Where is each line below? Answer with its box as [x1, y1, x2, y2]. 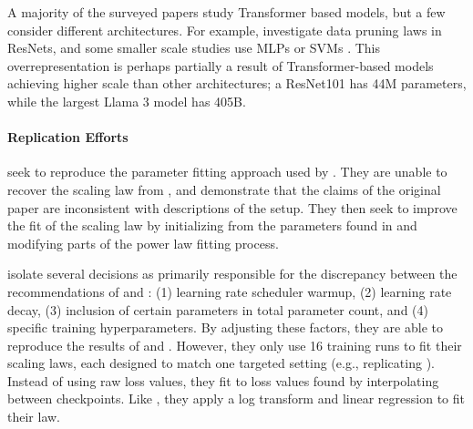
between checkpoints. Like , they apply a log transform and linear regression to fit [7, 389, 465, 408]
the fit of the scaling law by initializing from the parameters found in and [7, 216, 417, 235]
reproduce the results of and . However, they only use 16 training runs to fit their [7, 335, 462, 354]
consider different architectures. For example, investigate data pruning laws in [7, 20, 442, 39]
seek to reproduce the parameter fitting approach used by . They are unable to [7, 162, 447, 181]
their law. [7, 407, 60, 426]
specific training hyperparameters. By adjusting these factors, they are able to [7, 318, 443, 337]
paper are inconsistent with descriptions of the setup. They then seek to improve [7, 198, 458, 217]
